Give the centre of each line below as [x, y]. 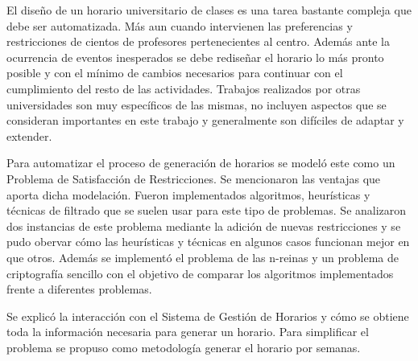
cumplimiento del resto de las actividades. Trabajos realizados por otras [184, 88]
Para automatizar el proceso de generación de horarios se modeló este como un [201, 163]
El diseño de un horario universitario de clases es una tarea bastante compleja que [209, 10]
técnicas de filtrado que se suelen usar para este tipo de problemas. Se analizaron [207, 210]
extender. [29, 135]
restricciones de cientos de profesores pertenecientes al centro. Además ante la [198, 41]
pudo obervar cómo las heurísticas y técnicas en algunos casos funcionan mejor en [208, 242]
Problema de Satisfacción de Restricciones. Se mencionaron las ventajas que [194, 178]
